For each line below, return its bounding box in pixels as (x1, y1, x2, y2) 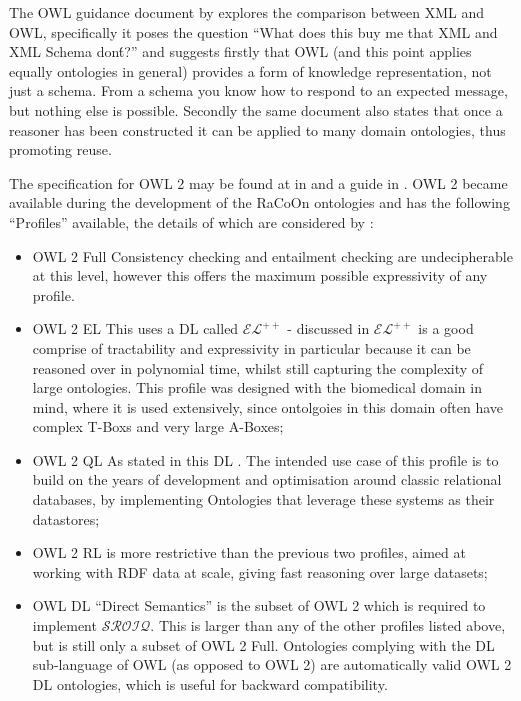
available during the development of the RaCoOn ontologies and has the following (9, 192, 510, 213)
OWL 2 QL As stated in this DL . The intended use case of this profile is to (32, 449, 499, 470)
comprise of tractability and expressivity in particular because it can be (32, 337, 471, 358)
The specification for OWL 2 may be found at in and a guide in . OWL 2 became (9, 172, 508, 193)
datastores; (32, 508, 100, 529)
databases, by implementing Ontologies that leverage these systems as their (32, 489, 495, 510)
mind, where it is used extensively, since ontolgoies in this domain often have (32, 396, 504, 417)
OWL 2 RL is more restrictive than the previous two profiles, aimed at (32, 542, 466, 563)
